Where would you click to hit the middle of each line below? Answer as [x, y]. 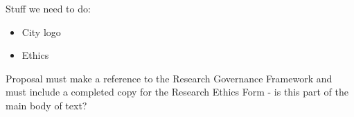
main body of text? [46, 105]
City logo [41, 31]
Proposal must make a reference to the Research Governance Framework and [169, 78]
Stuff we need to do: [48, 8]
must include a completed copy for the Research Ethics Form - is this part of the [177, 92]
